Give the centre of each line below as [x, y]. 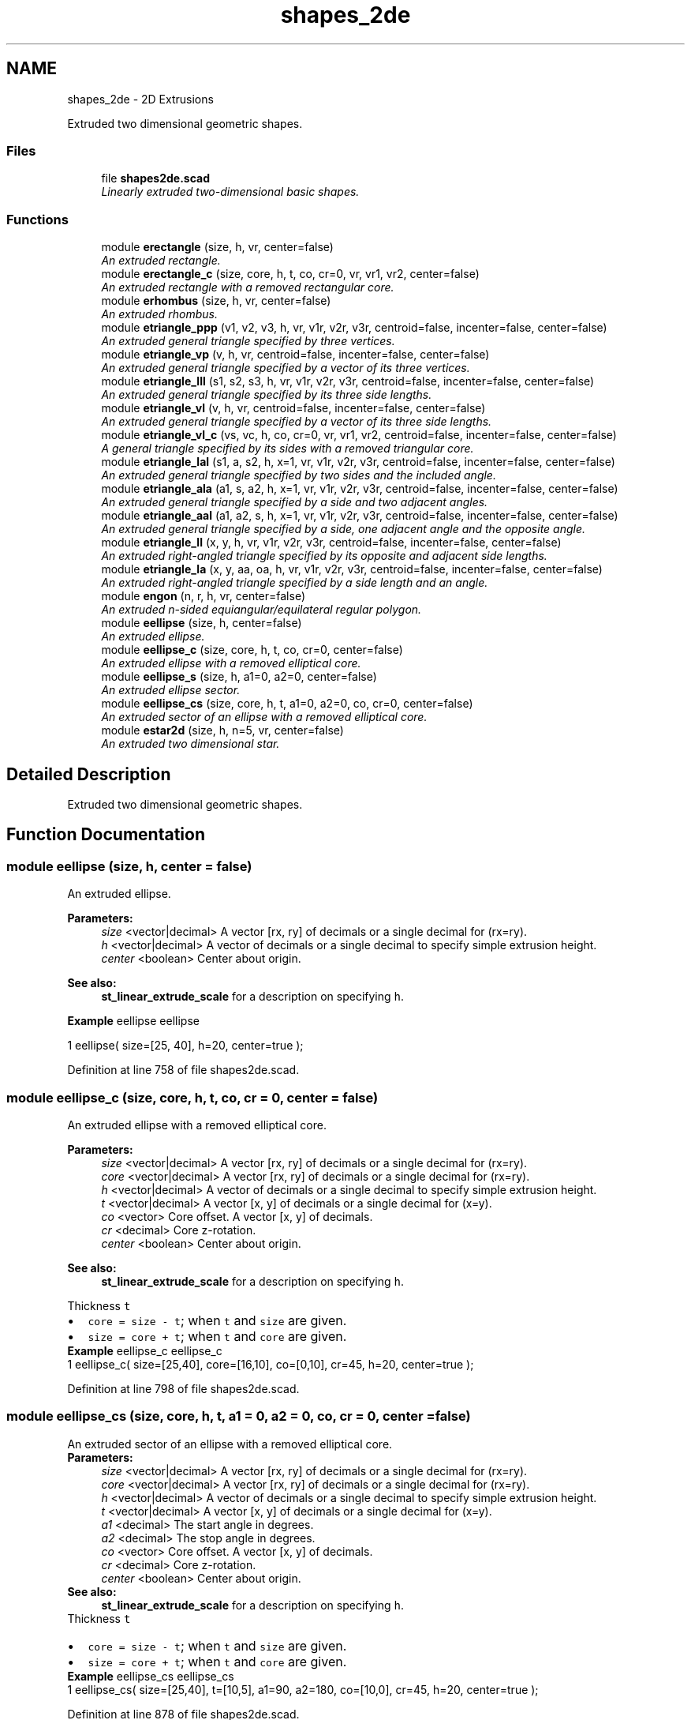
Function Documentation [106, 835]
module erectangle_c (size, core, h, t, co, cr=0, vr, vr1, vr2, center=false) [290, 274]
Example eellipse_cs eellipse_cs [151, 1676]
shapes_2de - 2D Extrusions [140, 99]
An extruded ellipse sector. [171, 690]
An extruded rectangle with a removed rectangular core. [248, 287]
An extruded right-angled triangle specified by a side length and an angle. [295, 583]
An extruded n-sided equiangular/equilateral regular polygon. [261, 610]
